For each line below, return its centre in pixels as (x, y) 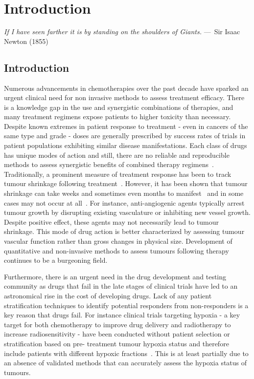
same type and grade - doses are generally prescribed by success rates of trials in (125, 136)
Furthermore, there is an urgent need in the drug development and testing (115, 276)
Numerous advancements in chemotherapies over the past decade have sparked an (126, 88)
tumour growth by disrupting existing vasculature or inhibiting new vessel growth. (127, 212)
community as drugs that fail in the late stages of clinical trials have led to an (121, 286)
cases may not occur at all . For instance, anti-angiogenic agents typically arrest (124, 202)
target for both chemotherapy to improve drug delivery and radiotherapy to (117, 324)
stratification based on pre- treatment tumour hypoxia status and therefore (116, 343)
